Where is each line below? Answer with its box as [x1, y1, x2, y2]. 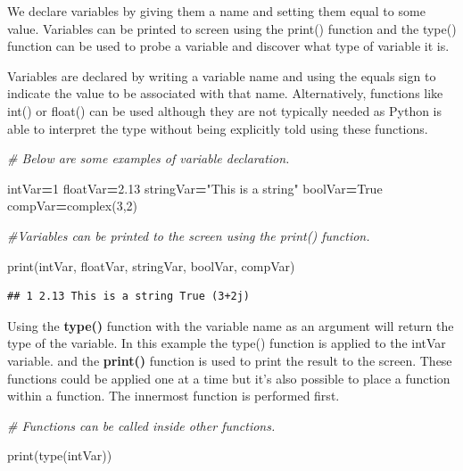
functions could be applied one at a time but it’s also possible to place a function [7, 368, 451, 387]
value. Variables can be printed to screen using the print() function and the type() [7, 19, 457, 37]
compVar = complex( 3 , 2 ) [7, 196, 137, 215]
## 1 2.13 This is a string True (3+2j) [7, 290, 251, 303]
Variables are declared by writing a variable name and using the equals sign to [7, 66, 436, 85]
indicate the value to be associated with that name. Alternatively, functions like [7, 84, 443, 103]
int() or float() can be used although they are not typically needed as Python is [7, 101, 442, 120]
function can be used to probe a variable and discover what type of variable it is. [7, 37, 450, 55]
